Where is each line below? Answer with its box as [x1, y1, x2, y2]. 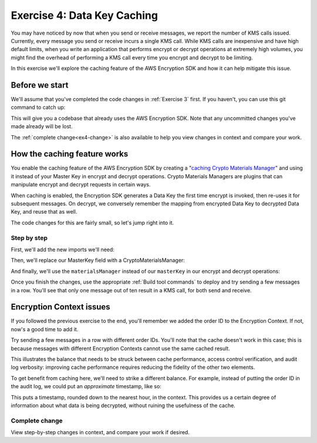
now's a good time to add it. [11, 325, 79, 332]
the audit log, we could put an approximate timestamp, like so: [11, 383, 161, 390]
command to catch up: [11, 104, 66, 111]
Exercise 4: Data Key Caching [11, 9, 158, 22]
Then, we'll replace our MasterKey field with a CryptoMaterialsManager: [11, 257, 185, 264]
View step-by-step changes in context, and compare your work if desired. [11, 429, 190, 436]
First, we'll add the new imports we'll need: [11, 246, 114, 253]
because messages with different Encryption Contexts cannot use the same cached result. [11, 345, 230, 352]
